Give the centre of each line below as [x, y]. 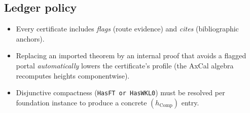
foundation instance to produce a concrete [81, 102]
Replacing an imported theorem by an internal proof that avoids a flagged [131, 55]
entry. [190, 102]
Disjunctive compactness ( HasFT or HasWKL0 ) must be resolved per [120, 92]
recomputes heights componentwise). [73, 75]
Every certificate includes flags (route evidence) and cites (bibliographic [127, 29]
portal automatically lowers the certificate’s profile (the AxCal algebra [125, 65]
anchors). [30, 38]
